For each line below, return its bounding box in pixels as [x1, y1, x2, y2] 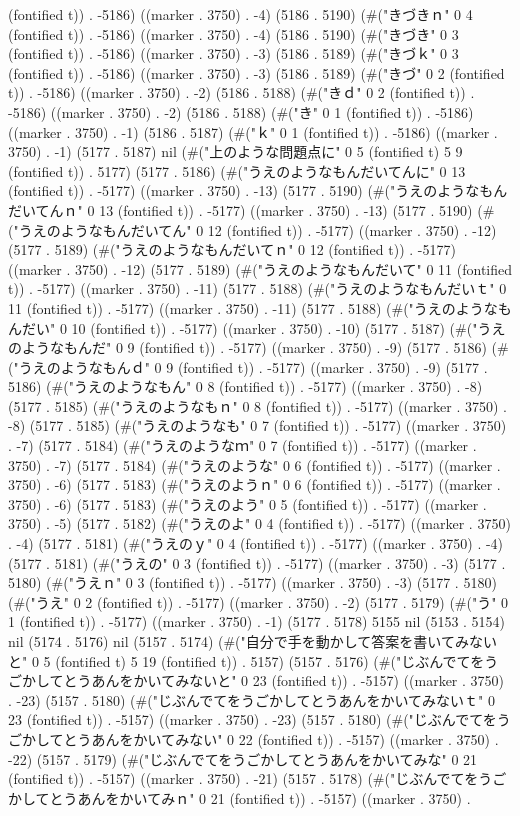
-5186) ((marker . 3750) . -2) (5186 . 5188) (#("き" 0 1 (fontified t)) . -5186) [8, 101, 474, 122]
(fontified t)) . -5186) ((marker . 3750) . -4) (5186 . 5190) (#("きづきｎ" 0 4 [8, 4, 473, 24]
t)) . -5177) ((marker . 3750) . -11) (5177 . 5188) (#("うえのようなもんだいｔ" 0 [8, 278, 507, 299]
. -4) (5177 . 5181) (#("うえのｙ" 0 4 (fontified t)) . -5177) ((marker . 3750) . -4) [8, 533, 504, 554]
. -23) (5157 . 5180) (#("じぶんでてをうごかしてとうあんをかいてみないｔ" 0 [8, 689, 495, 710]
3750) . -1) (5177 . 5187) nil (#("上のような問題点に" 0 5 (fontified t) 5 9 [8, 141, 463, 162]
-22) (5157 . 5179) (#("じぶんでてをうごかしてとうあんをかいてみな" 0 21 [8, 748, 478, 769]
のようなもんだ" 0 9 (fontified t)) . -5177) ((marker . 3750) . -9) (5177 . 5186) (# [8, 337, 509, 358]
